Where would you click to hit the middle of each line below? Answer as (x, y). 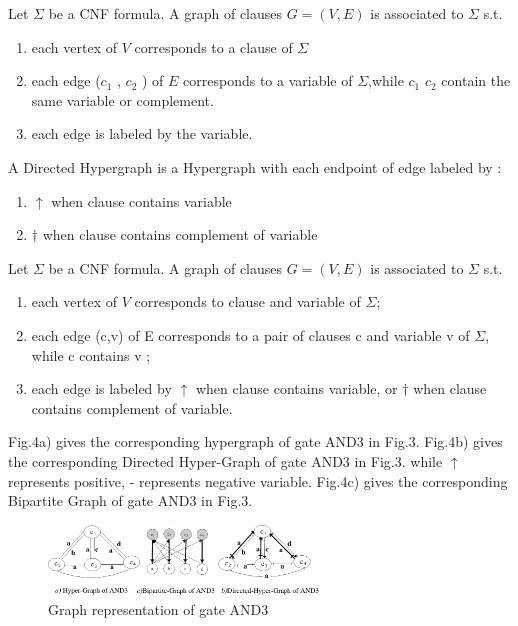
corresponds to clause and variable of (247, 301)
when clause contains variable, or (296, 388)
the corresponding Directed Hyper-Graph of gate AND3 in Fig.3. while (225, 460)
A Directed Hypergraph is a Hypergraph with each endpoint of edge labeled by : (255, 166)
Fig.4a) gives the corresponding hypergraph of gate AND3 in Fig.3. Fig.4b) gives (255, 441)
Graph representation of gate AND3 (158, 609)
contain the (476, 80)
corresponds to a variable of (268, 80)
